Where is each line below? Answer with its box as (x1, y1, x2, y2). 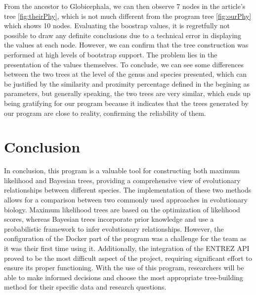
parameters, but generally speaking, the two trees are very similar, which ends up (4, 88, 251, 98)
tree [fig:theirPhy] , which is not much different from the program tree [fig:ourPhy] (4, 10, 252, 21)
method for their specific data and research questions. (4, 282, 167, 292)
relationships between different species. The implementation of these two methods (4, 185, 252, 195)
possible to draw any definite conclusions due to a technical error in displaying (4, 30, 242, 40)
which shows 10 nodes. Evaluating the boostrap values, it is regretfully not (4, 20, 230, 31)
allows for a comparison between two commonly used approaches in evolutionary (4, 195, 248, 205)
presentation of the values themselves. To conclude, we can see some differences (4, 59, 244, 69)
